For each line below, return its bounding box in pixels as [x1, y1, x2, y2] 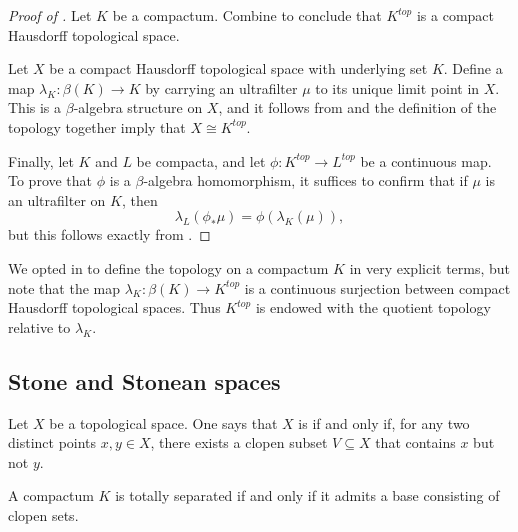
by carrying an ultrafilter [145, 77, 298, 98]
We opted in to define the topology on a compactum [8, 257, 329, 278]
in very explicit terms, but [349, 257, 511, 278]
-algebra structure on [73, 97, 203, 118]
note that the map [8, 277, 120, 298]
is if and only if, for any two [298, 412, 470, 433]
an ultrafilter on [8, 189, 106, 210]
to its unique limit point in [315, 77, 480, 98]
